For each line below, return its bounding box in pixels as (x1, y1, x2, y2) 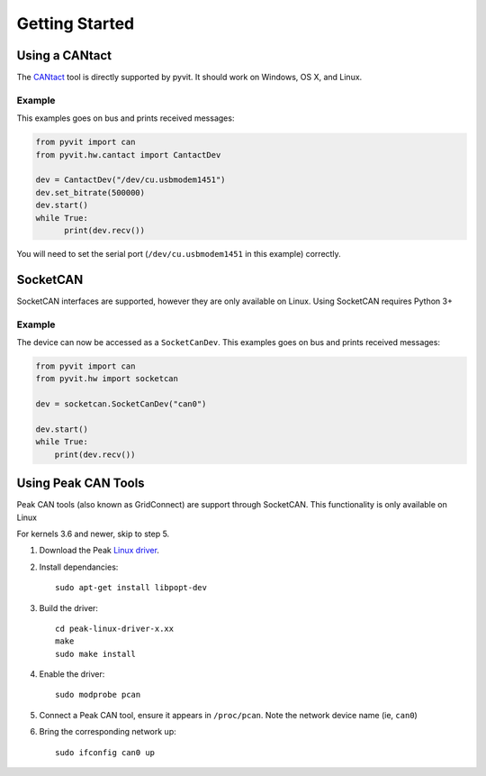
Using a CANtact (16, 48, 112, 63)
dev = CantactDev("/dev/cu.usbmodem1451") (35, 175, 226, 185)
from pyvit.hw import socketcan (35, 374, 179, 384)
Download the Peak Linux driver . (39, 545, 159, 556)
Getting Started (16, 14, 135, 33)
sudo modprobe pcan (55, 689, 141, 700)
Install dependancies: (39, 561, 119, 572)
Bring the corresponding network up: (39, 726, 176, 737)
